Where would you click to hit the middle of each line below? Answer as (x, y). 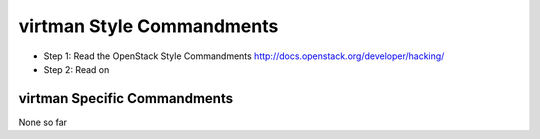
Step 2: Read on (76, 69)
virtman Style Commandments (148, 26)
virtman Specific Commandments (126, 98)
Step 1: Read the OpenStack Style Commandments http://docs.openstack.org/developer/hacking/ (244, 56)
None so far (43, 122)
